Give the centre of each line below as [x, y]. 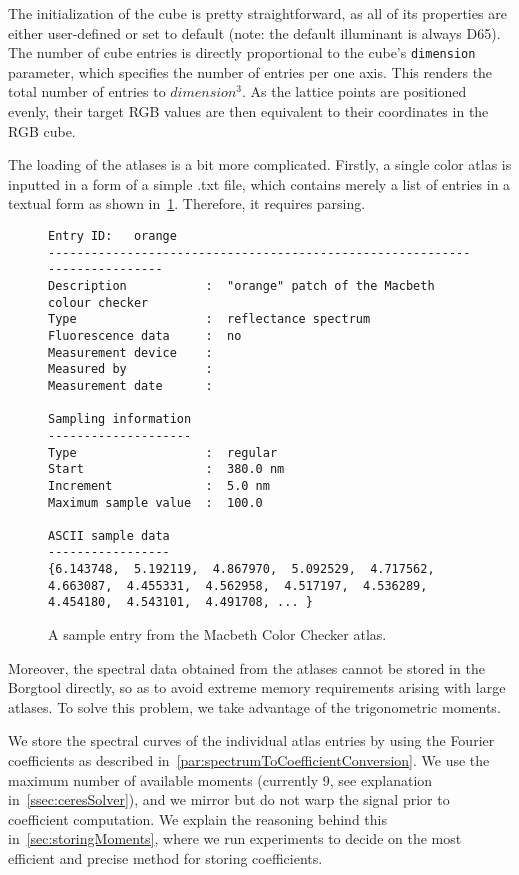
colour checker [98, 302]
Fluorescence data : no [145, 335]
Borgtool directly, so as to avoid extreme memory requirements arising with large [257, 687]
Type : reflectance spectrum [209, 319]
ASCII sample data [109, 535]
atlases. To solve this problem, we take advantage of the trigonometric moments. [254, 706]
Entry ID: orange [112, 236]
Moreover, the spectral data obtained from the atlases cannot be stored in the [246, 667]
